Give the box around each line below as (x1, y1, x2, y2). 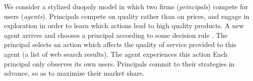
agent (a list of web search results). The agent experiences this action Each (4, 49, 228, 59)
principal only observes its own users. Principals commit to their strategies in (4, 58, 235, 68)
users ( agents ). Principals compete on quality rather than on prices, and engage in (4, 11, 250, 21)
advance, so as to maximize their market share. (4, 68, 145, 78)
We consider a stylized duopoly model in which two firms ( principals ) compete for (4, 1, 248, 11)
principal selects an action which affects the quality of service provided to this (4, 39, 236, 49)
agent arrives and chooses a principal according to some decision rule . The (4, 30, 228, 40)
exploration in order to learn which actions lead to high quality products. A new (4, 20, 244, 31)
